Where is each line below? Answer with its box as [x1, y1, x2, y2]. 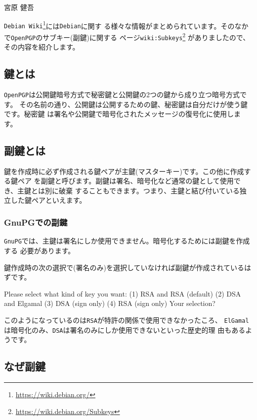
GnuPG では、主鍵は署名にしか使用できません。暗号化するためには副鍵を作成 [4, 236, 250, 246]
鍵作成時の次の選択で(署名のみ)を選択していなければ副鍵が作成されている [4, 262, 245, 272]
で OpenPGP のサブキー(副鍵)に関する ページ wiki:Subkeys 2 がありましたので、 [4, 30, 250, 42]
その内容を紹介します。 [4, 42, 80, 52]
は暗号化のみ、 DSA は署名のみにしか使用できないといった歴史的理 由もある [4, 324, 246, 335]
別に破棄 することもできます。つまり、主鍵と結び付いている [45, 185, 240, 195]
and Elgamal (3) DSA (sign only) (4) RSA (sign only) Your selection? [4, 298, 215, 308]
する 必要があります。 [4, 245, 75, 255]
